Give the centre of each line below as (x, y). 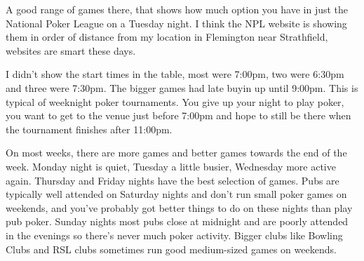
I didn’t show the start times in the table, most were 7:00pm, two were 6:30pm (175, 74)
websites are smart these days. (71, 50)
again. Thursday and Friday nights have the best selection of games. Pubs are (173, 180)
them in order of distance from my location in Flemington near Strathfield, (167, 37)
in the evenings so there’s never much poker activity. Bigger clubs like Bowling (174, 235)
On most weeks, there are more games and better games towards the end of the (176, 153)
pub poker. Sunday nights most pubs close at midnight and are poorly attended (177, 221)
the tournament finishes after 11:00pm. (89, 129)
